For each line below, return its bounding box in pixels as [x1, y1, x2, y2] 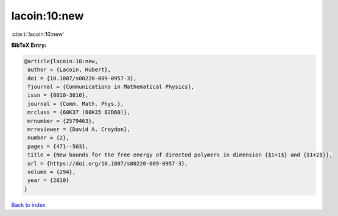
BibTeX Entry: [11, 41, 47, 49]
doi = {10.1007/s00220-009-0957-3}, [27, 75, 137, 82]
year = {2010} [27, 177, 69, 184]
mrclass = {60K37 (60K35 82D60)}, [27, 109, 130, 116]
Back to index [11, 201, 46, 208]
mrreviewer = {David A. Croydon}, [27, 126, 130, 133]
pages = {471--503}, [27, 143, 89, 150]
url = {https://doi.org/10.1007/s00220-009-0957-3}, [27, 160, 188, 167]
